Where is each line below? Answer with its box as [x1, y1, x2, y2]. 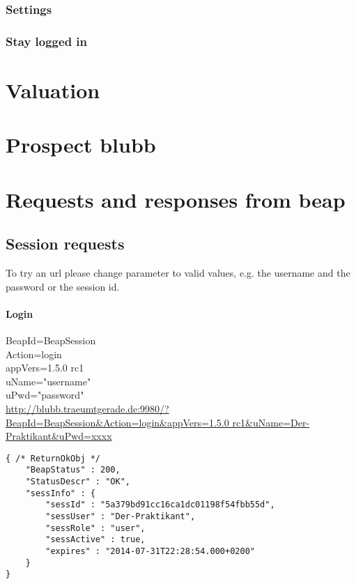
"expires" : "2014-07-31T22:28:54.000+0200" [45, 546, 255, 556]
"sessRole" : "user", [45, 523, 146, 533]
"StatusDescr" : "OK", [25, 477, 130, 487]
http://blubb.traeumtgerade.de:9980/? [6, 401, 169, 415]
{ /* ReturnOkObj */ [6, 453, 101, 463]
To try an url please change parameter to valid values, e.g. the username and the [6, 266, 350, 280]
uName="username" [6, 374, 91, 388]
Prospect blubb [6, 130, 156, 159]
